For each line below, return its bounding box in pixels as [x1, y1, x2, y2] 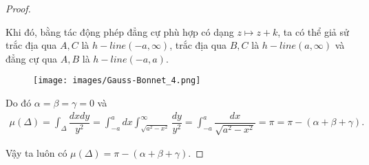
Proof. [6, 1, 31, 15]
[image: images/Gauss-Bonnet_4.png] [33, 76, 201, 86]
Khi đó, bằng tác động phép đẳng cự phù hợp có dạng [6, 24, 234, 38]
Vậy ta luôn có [6, 146, 67, 160]
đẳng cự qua [6, 51, 58, 65]
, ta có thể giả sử [277, 24, 349, 38]
